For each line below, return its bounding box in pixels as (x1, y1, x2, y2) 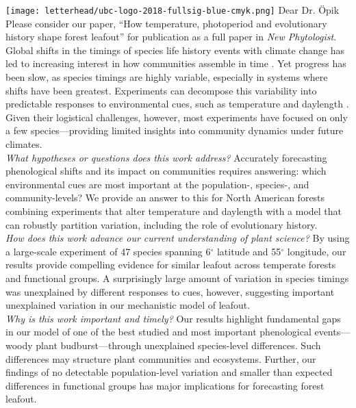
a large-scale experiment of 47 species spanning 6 (5, 244, 211, 258)
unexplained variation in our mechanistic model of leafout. (5, 298, 251, 312)
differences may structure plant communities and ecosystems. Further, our (5, 351, 316, 366)
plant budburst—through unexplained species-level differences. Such (36, 337, 321, 352)
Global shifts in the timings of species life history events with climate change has (5, 42, 344, 57)
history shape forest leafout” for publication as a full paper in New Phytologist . (5, 29, 337, 44)
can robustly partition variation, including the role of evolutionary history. (5, 217, 318, 231)
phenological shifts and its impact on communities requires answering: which (5, 164, 327, 178)
